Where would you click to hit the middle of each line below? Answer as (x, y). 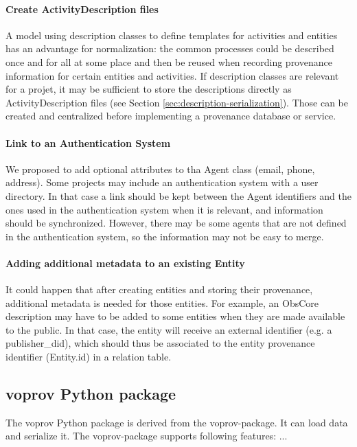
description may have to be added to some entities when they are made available (175, 316)
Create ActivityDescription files (82, 9)
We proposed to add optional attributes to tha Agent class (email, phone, (160, 169)
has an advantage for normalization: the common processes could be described (170, 48)
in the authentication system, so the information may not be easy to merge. (165, 236)
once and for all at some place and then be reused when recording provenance (169, 61)
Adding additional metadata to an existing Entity (125, 263)
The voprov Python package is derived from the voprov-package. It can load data (177, 422)
